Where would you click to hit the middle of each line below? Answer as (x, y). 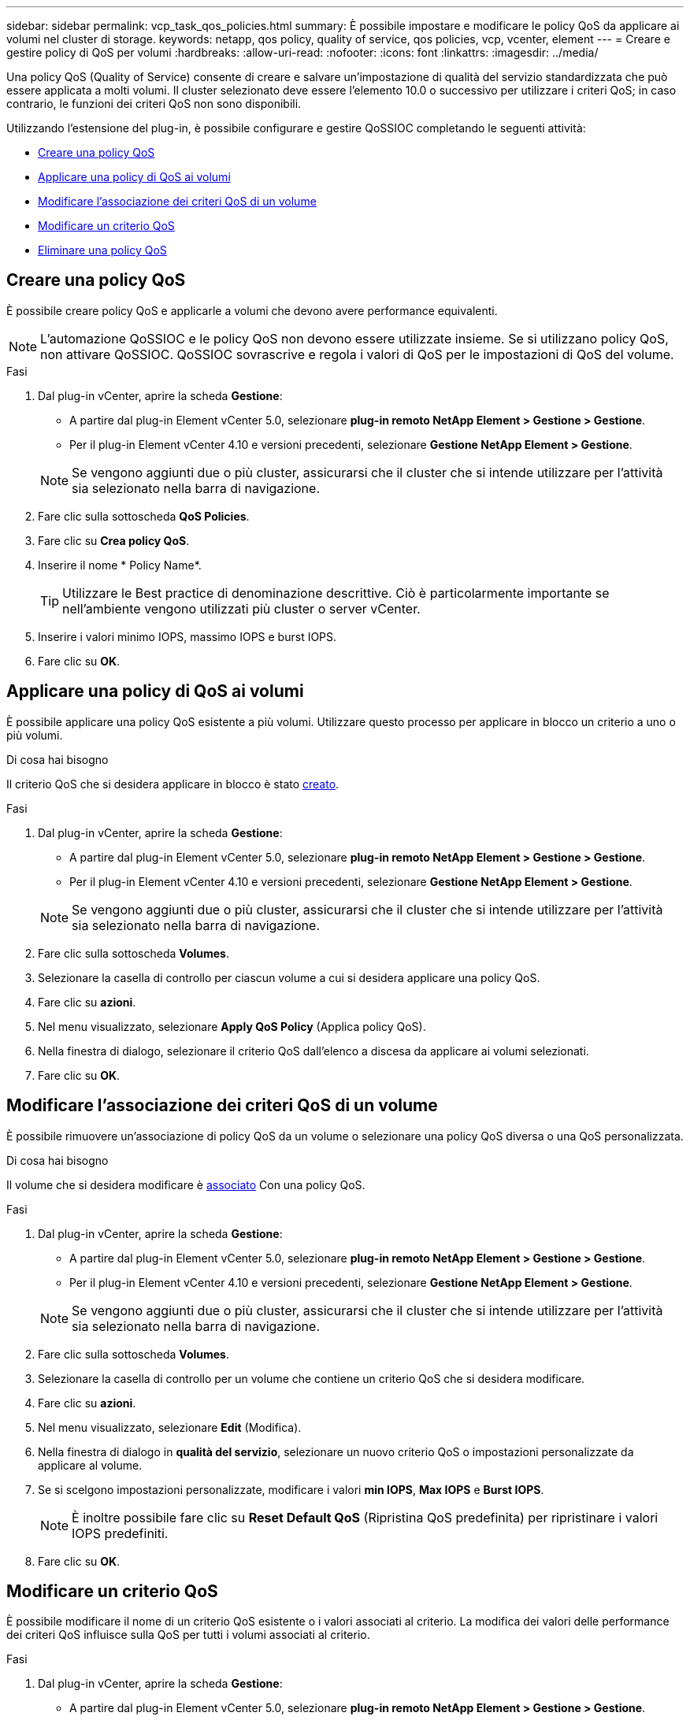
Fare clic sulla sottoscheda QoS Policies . (144, 516)
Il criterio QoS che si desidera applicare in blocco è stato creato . (173, 784)
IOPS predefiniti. (120, 1533)
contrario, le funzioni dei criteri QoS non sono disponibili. (154, 104)
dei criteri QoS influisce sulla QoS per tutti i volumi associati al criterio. (188, 1635)
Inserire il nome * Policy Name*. (120, 565)
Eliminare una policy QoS (102, 250)
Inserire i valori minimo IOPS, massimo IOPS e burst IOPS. (187, 636)
